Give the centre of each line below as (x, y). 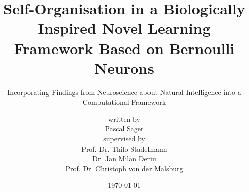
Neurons (124, 67)
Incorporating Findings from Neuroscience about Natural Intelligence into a (124, 92)
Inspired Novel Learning (124, 28)
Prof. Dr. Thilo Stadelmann (124, 148)
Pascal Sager (124, 129)
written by (124, 118)
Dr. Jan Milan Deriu (124, 158)
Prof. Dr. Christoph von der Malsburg (124, 168)
